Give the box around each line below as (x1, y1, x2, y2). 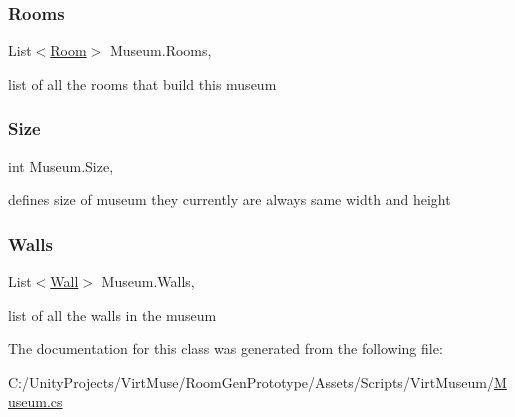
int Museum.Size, (8, 155, 114, 176)
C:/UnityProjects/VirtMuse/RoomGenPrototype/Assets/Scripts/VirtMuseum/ (8, 371, 495, 392)
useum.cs (8, 391, 63, 412)
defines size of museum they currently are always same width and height (8, 189, 451, 210)
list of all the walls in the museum (8, 304, 217, 325)
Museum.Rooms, (109, 40, 212, 61)
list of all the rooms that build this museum (8, 73, 277, 94)
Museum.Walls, (101, 271, 195, 292)
